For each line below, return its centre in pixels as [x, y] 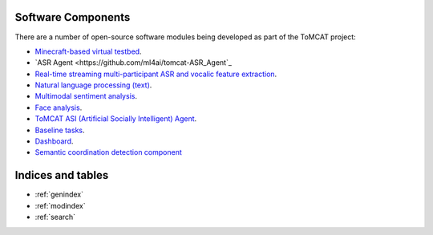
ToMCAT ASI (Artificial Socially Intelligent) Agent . [116, 119]
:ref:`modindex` [60, 205]
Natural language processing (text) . [93, 85]
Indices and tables [62, 175]
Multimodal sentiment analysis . [86, 96]
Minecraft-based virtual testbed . [88, 51]
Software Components [73, 17]
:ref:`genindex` [59, 194]
